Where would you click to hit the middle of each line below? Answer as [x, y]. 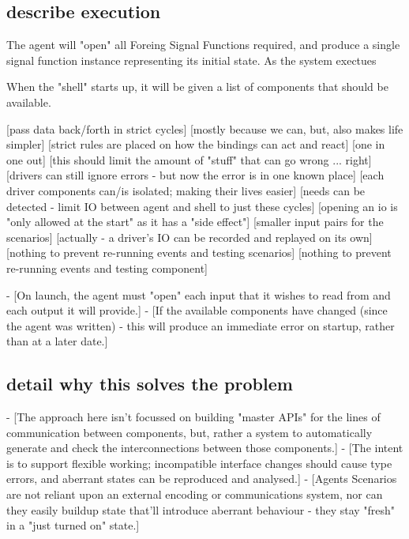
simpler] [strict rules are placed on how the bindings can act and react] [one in [196, 144]
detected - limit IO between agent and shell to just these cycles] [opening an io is [202, 206]
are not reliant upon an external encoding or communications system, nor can [195, 494]
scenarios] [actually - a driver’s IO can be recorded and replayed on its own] [189, 237]
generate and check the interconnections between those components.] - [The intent [205, 448]
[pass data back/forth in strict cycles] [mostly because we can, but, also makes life [205, 128]
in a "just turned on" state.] [73, 525]
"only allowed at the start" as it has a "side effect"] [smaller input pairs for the [195, 222]
